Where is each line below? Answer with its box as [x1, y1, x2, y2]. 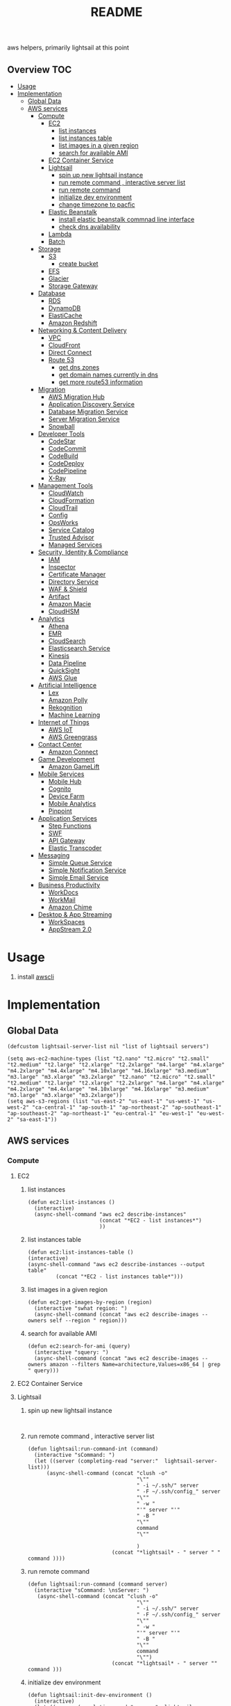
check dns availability [58, 223, 121, 230]
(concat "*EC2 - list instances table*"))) [55, 1273, 184, 1280]
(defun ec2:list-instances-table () [27, 1249, 134, 1256]
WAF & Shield [48, 585, 87, 593]
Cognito [48, 784, 71, 793]
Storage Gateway [48, 282, 99, 290]
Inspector [48, 563, 76, 571]
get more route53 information [58, 378, 144, 386]
